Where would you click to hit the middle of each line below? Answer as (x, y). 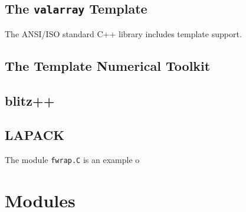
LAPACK (35, 135)
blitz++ (30, 100)
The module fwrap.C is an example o (72, 160)
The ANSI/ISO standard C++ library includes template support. (123, 33)
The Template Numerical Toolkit (108, 65)
